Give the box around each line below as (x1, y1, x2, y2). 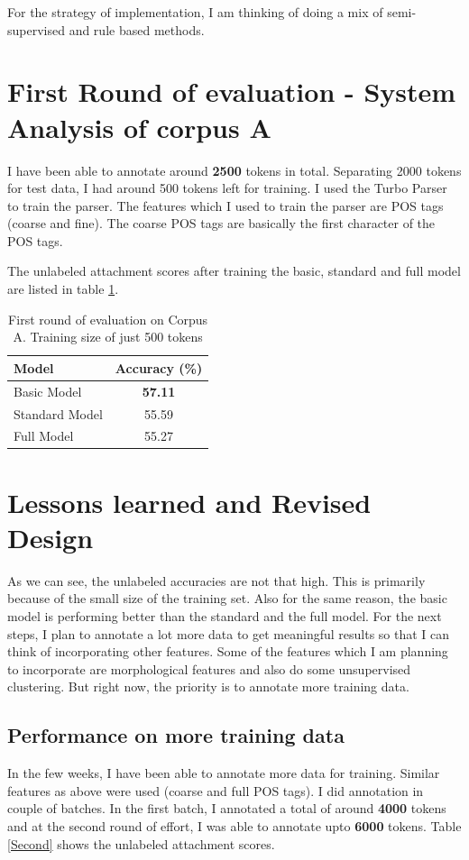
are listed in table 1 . (7, 279, 119, 298)
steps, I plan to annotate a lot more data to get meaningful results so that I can (7, 624, 450, 643)
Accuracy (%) (115, 358, 203, 377)
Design (7, 518, 94, 555)
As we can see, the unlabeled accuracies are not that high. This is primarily (7, 571, 426, 590)
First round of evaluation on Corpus (8, 309, 208, 328)
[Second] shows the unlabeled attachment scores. (7, 834, 275, 853)
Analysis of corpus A (7, 108, 271, 145)
